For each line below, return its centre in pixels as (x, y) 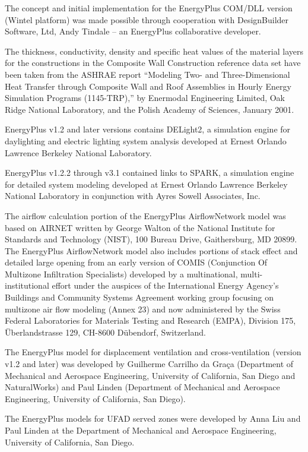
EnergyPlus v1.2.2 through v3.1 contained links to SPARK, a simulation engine (150, 173)
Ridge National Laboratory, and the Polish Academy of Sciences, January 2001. (150, 109)
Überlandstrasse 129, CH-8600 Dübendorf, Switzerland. (105, 332)
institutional (27, 285)
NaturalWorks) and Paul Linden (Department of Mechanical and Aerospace (142, 387)
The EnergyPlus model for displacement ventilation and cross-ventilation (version (153, 352)
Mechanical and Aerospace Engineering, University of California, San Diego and (150, 375)
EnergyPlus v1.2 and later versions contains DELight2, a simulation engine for (148, 129)
